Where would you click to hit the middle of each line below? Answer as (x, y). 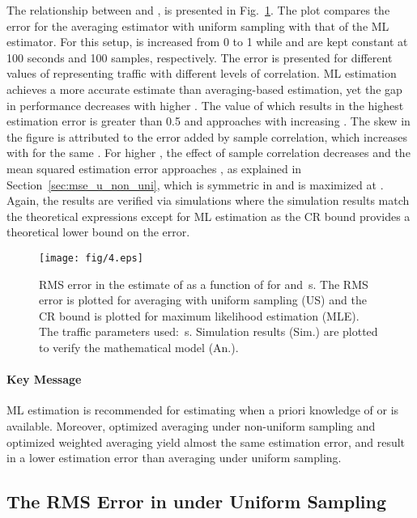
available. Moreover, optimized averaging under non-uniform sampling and (191, 425)
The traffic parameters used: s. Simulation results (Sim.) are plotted (208, 331)
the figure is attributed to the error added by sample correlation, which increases (207, 136)
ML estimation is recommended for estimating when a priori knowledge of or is (203, 410)
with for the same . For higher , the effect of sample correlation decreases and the (208, 153)
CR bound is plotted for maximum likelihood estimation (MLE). (199, 315)
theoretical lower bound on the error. (98, 232)
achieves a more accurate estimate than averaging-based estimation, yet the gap (204, 89)
